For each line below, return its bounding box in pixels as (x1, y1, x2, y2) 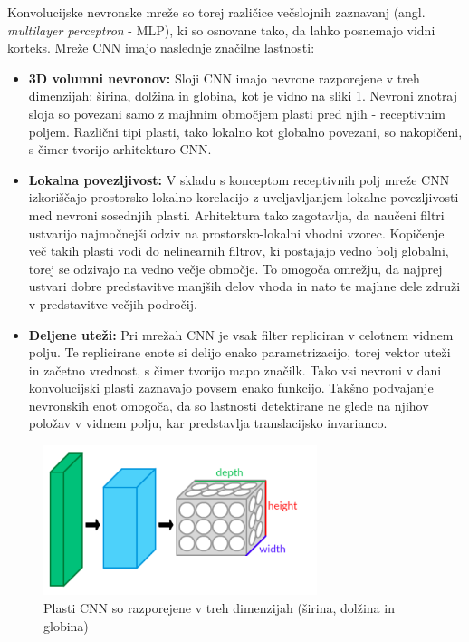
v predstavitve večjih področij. (28, 294, 197, 313)
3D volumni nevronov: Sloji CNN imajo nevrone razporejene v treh (28, 68, 420, 87)
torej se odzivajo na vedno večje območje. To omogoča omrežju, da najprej (28, 258, 443, 277)
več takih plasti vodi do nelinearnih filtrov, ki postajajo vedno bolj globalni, (28, 241, 449, 260)
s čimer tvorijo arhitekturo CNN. (28, 140, 212, 159)
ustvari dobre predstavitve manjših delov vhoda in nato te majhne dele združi (28, 277, 461, 296)
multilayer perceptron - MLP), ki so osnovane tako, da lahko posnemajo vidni (7, 20, 435, 39)
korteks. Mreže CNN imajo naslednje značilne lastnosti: (7, 38, 315, 57)
